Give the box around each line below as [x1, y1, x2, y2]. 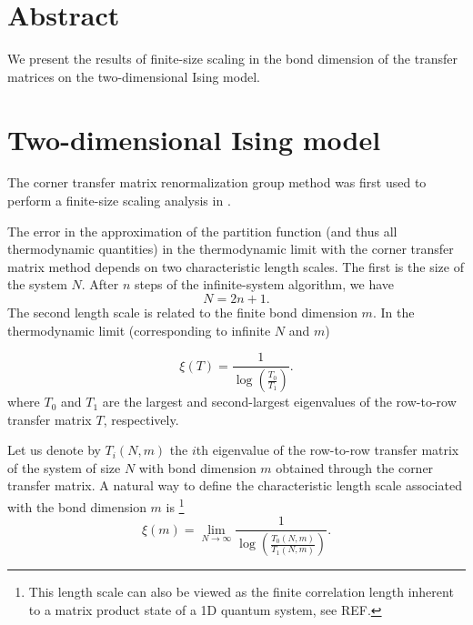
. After [81, 275, 119, 294]
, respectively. [103, 409, 179, 428]
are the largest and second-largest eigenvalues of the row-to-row [102, 392, 457, 411]
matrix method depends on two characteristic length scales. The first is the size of [7, 257, 464, 276]
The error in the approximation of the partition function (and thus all [7, 221, 398, 240]
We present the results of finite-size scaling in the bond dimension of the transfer [7, 49, 458, 68]
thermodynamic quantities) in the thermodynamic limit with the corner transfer [7, 239, 454, 258]
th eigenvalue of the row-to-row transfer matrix [196, 440, 459, 459]
